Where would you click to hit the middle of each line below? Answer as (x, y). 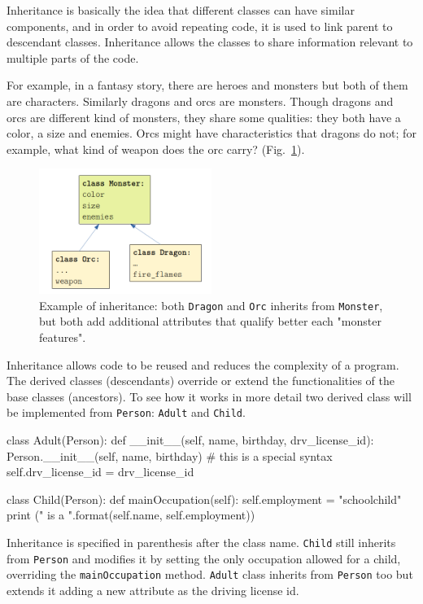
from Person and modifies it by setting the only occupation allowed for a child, (204, 558)
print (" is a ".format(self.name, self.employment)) (131, 515)
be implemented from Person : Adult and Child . (126, 412)
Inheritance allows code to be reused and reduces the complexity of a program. (203, 364)
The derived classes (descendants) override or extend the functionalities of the (201, 381)
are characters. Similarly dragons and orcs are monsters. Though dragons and (200, 101)
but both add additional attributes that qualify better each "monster (210, 321)
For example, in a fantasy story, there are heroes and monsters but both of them (207, 85)
